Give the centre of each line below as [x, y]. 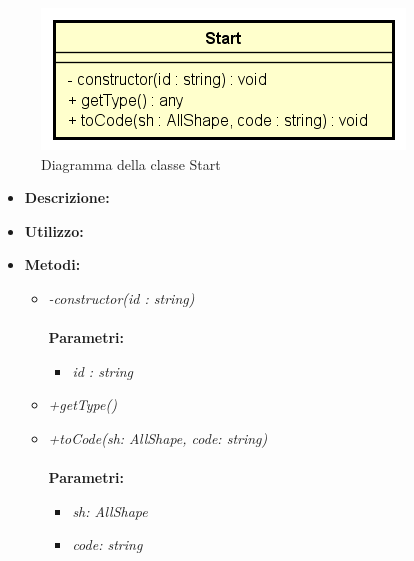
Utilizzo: [54, 230]
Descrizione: [67, 197]
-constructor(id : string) [121, 297]
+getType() [82, 404]
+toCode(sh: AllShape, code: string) [158, 437]
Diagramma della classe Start [131, 163]
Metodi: [52, 264]
